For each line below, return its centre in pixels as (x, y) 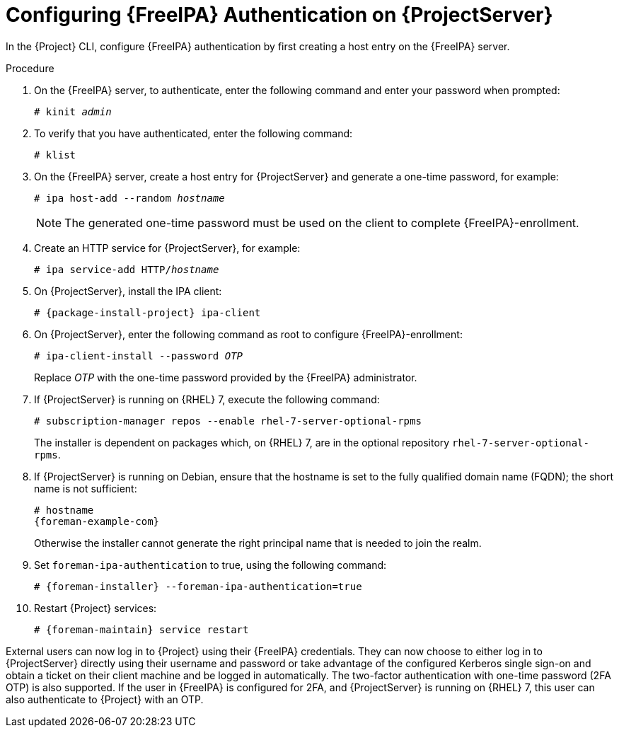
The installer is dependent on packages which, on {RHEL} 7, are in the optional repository (242, 442)
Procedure (30, 68)
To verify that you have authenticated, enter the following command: (193, 133)
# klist (55, 155)
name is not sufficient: (86, 488)
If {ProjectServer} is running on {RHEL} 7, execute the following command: (207, 399)
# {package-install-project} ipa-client (147, 312)
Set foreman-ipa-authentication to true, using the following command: (210, 565)
